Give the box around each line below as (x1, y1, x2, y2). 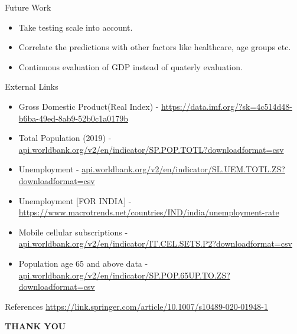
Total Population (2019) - (18, 132, 112, 144)
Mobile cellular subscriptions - (18, 225, 128, 238)
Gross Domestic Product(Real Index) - (18, 100, 159, 112)
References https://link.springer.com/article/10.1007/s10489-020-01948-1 (5, 300, 268, 312)
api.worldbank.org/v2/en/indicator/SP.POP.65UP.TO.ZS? (18, 268, 230, 281)
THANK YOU (5, 320, 66, 332)
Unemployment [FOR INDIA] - (18, 194, 132, 207)
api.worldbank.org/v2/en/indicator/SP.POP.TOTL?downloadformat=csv (18, 143, 284, 155)
